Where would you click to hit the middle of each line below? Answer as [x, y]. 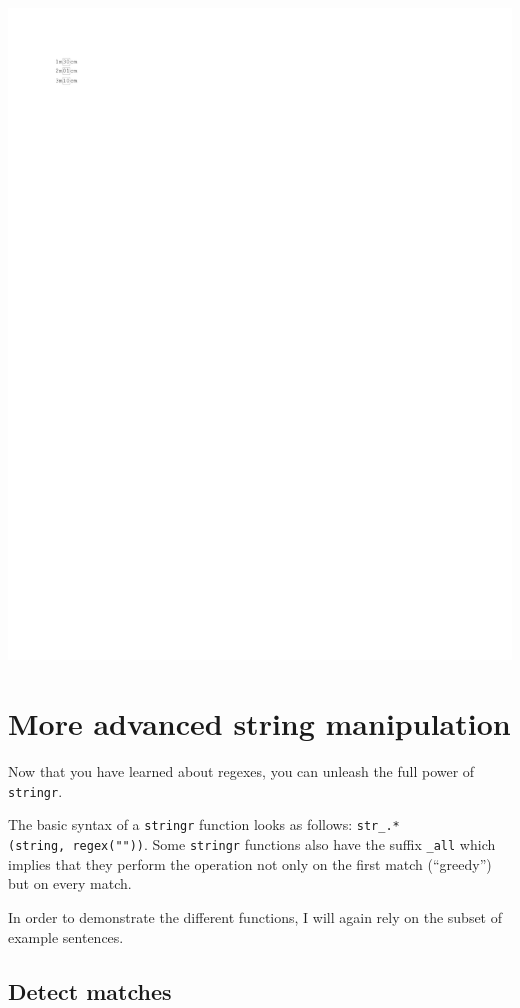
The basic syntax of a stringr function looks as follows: [180, 824]
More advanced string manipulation [259, 723]
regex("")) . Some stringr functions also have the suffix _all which [284, 844]
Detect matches [90, 990]
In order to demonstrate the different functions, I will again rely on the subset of [255, 916]
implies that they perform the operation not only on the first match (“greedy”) [250, 863]
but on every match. [70, 883]
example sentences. [66, 936]
